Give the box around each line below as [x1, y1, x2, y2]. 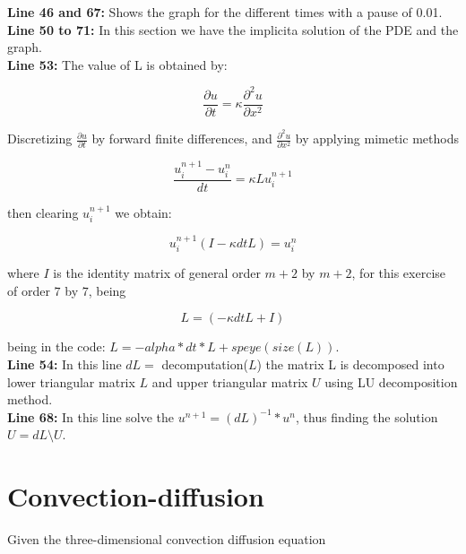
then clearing [7, 203, 79, 221]
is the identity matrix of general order [53, 264, 261, 282]
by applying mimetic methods [295, 129, 459, 148]
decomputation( [161, 355, 248, 374]
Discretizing [7, 129, 73, 148]
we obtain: [115, 203, 172, 221]
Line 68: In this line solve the [7, 407, 175, 426]
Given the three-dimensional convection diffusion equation [7, 530, 326, 549]
